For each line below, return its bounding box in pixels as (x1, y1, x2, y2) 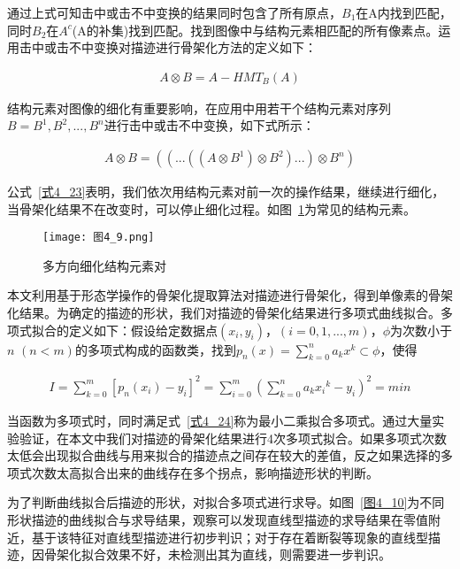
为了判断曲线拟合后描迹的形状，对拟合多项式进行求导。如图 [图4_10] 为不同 (7, 493, 445, 511)
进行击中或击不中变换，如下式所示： (103, 116, 315, 135)
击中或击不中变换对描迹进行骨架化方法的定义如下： (19, 38, 317, 57)
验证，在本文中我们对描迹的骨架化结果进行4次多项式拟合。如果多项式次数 (19, 428, 447, 447)
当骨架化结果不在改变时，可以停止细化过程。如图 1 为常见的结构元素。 (7, 199, 416, 218)
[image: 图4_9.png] (42, 231, 155, 244)
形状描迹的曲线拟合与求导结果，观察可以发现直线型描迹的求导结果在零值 (7, 510, 428, 528)
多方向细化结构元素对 (42, 256, 166, 274)
